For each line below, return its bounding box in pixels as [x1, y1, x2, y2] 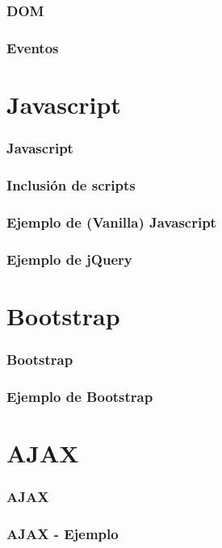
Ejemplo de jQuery [6, 249, 132, 269]
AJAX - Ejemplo [6, 523, 119, 543]
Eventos [6, 37, 59, 57]
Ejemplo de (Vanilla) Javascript [6, 211, 216, 232]
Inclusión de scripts [6, 174, 136, 195]
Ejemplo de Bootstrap [6, 386, 153, 406]
